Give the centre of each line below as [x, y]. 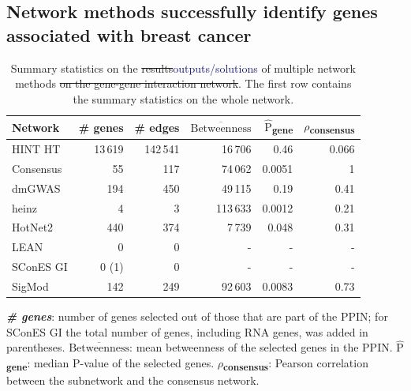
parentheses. [36, 347]
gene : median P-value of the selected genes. [110, 363]
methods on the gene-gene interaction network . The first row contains [183, 83]
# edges [157, 127]
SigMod [30, 286]
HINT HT [36, 148]
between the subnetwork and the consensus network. [133, 380]
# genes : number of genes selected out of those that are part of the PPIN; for [197, 316]
